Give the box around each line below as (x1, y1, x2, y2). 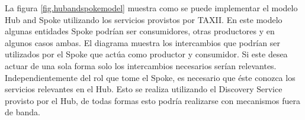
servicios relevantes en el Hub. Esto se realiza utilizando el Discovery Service (5, 83, 282, 95)
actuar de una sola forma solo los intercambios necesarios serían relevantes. (5, 59, 277, 72)
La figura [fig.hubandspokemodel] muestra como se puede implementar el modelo (5, 2, 298, 14)
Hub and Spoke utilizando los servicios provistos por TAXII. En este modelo (5, 13, 282, 25)
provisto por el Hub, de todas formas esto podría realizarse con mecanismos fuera (5, 94, 300, 106)
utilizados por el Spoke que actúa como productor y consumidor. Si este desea (5, 48, 288, 60)
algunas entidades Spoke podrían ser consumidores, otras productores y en (5, 25, 275, 37)
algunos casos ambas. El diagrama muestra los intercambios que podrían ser (5, 36, 280, 48)
